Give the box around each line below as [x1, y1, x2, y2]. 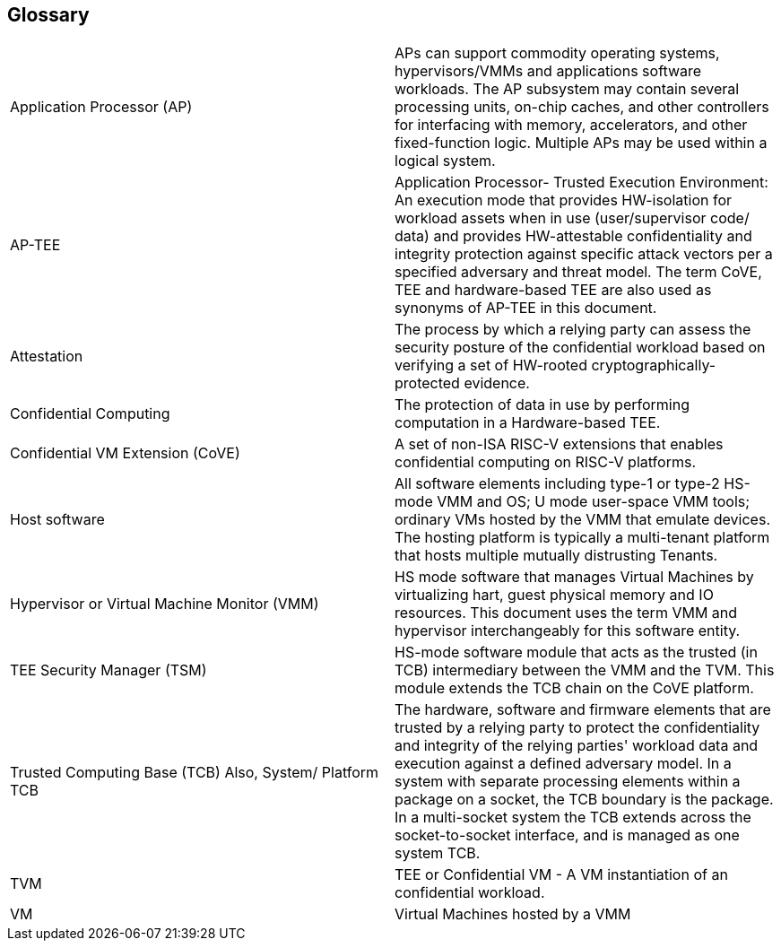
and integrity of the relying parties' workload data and [395, 736, 759, 755]
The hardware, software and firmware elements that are [395, 700, 771, 719]
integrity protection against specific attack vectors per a [395, 245, 773, 264]
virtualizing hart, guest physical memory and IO [395, 586, 714, 604]
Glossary [7, 4, 90, 26]
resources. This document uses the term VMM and [395, 604, 738, 622]
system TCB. [395, 844, 481, 863]
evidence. [464, 374, 530, 393]
